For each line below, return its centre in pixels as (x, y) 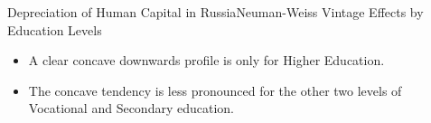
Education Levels (55, 29)
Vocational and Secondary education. (131, 108)
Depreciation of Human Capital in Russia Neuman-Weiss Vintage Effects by (215, 12)
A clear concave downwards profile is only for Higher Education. (206, 60)
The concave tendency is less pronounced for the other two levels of (215, 90)
